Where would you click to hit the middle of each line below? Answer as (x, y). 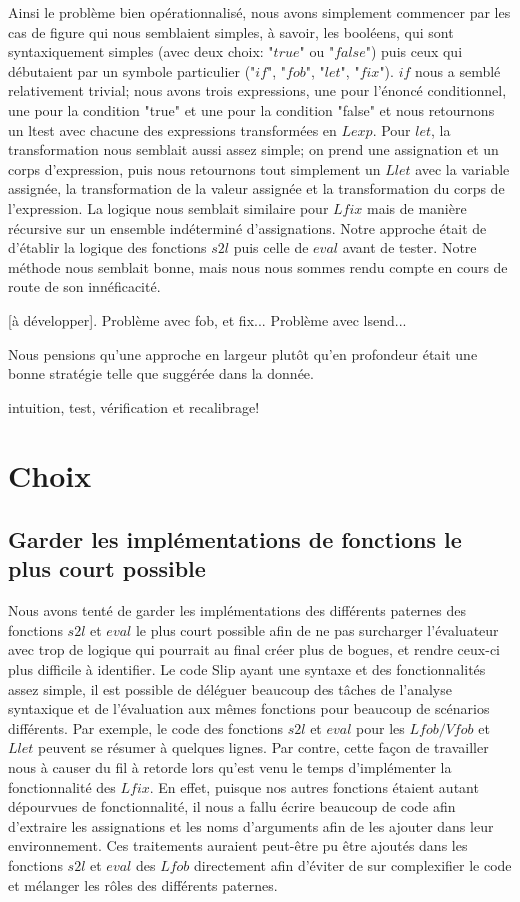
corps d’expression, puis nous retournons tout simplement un (194, 168)
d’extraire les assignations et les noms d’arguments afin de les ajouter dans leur (251, 825)
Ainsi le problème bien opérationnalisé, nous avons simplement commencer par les (259, 12)
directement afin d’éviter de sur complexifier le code (353, 864)
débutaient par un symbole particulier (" (132, 70)
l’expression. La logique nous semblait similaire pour (168, 207)
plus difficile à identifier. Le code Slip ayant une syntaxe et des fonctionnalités (247, 669)
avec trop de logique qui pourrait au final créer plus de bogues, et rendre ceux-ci (254, 649)
